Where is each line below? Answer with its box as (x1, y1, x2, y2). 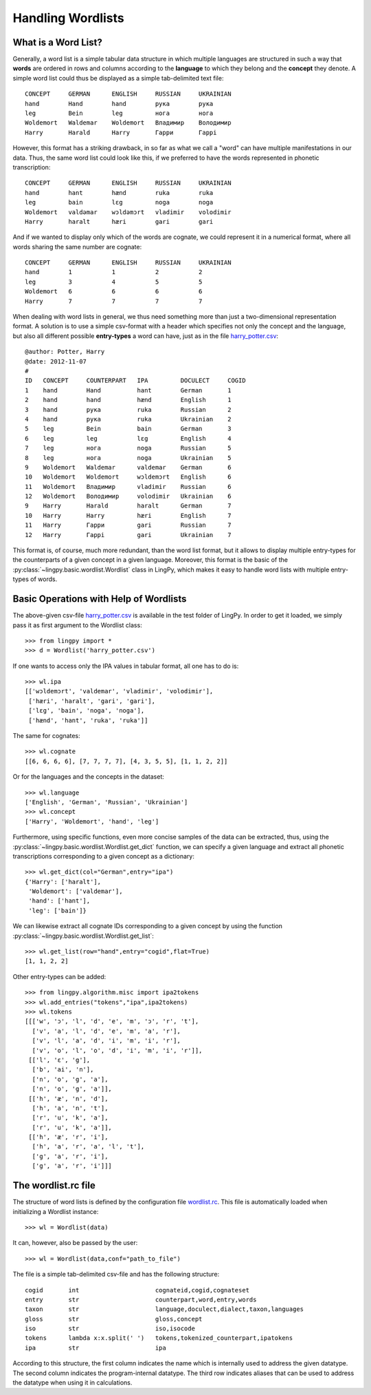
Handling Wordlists (12, 10, 124, 25)
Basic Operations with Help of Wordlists (12, 593, 187, 605)
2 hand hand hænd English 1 (25, 396, 232, 404)
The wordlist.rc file (12, 1179, 95, 1191)
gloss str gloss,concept (25, 1315, 203, 1323)
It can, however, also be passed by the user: (12, 1239, 138, 1247)
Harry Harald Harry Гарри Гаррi (25, 128, 217, 136)
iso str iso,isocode (25, 1325, 196, 1332)
